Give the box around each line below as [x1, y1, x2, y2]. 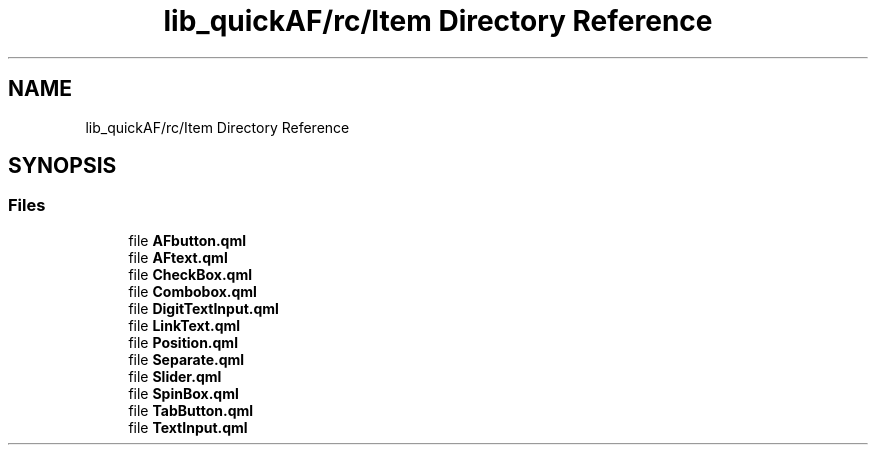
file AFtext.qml [128, 248, 228, 266]
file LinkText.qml [128, 316, 241, 334]
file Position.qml [128, 333, 238, 351]
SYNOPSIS [8, 153, 117, 179]
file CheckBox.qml [128, 265, 252, 283]
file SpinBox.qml [128, 384, 239, 402]
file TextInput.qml [128, 418, 248, 436]
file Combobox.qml [128, 282, 257, 300]
